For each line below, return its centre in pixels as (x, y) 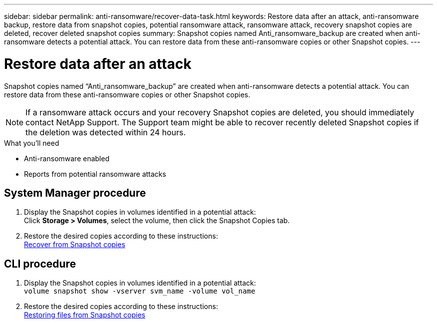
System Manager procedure (75, 193)
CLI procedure (40, 264)
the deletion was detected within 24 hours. (106, 132)
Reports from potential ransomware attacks (95, 174)
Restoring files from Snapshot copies (85, 315)
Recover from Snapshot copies (75, 245)
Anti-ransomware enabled (67, 158)
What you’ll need (32, 143)
